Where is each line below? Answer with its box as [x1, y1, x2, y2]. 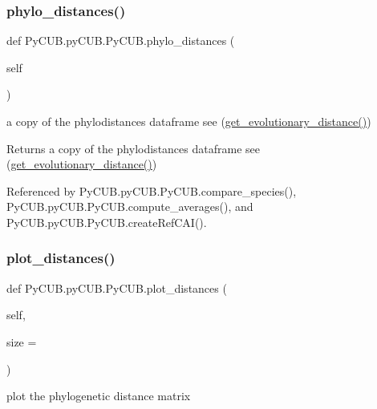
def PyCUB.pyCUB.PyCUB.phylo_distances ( [6, 32, 235, 49]
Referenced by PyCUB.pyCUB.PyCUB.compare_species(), [6, 182, 297, 199]
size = [6, 333, 37, 350]
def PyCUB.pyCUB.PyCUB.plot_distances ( [6, 279, 227, 296]
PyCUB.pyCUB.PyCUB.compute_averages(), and [6, 198, 253, 215]
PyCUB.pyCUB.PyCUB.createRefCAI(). [6, 213, 207, 230]
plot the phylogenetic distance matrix [6, 387, 191, 404]
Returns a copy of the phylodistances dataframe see [6, 140, 260, 156]
